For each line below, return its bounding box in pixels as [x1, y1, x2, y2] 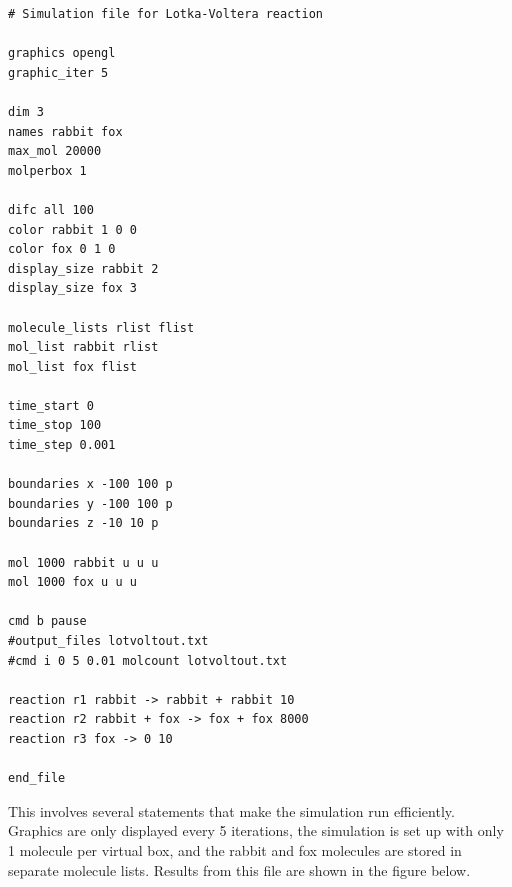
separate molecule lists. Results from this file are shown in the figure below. [8, 859, 471, 880]
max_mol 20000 [8, 144, 102, 159]
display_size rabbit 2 [8, 261, 159, 276]
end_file [8, 771, 66, 786]
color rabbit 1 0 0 [8, 222, 137, 237]
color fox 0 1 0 [8, 242, 116, 257]
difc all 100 [8, 202, 94, 217]
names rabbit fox [8, 124, 123, 139]
